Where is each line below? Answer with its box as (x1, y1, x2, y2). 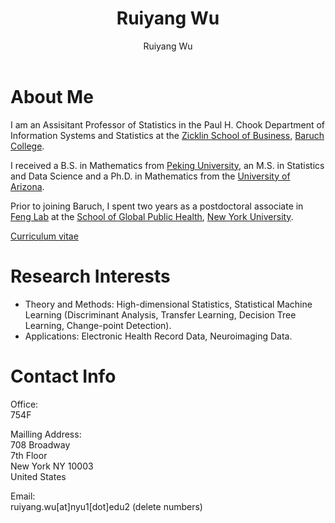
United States (10, 470, 67, 482)
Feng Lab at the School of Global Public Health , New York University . (10, 210, 294, 222)
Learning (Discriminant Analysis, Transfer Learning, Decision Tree (24, 308, 297, 321)
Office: (10, 398, 39, 410)
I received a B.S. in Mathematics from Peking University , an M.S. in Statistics (10, 159, 325, 171)
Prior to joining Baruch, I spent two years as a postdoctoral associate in (10, 200, 304, 212)
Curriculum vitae (10, 230, 79, 242)
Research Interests (10, 265, 171, 287)
